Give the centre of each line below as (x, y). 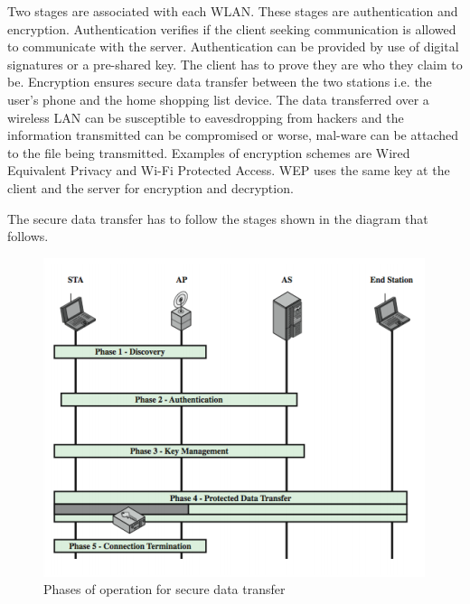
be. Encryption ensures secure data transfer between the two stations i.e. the (220, 82)
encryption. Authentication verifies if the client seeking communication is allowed (232, 28)
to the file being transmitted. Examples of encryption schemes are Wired (209, 152)
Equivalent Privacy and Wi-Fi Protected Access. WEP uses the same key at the (229, 170)
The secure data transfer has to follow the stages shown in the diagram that (218, 218)
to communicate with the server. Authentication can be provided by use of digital (233, 46)
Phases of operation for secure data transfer (164, 589)
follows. (28, 236)
